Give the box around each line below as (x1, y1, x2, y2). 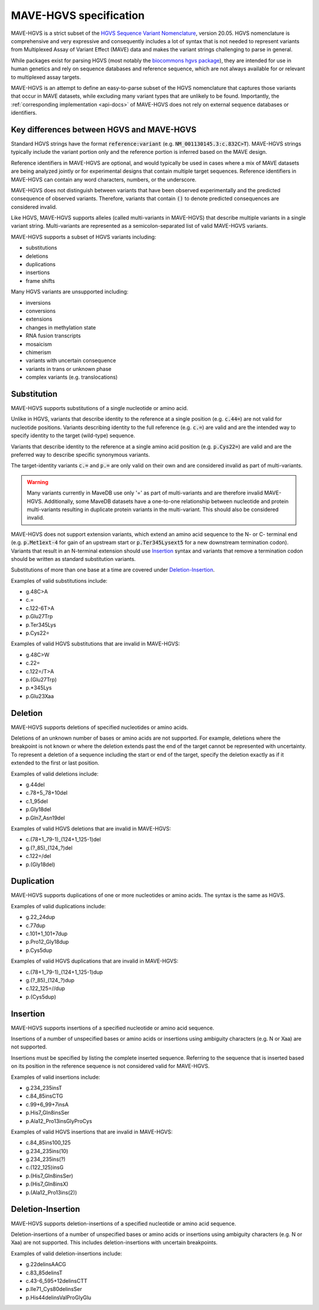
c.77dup (25, 922, 45, 929)
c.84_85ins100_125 (25, 1139, 71, 1146)
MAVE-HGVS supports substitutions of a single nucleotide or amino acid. (11, 405, 188, 412)
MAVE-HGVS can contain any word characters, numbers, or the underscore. (11, 176, 197, 183)
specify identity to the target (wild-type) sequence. (11, 432, 135, 439)
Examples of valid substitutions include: (11, 577, 108, 584)
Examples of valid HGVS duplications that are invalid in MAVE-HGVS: (11, 957, 178, 964)
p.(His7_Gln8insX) (25, 1180, 69, 1188)
